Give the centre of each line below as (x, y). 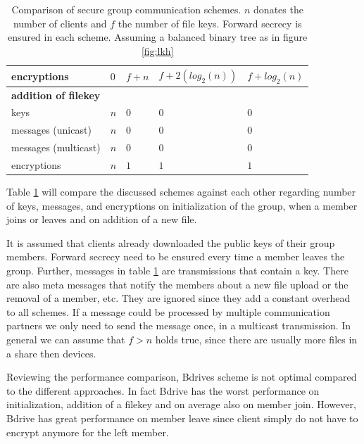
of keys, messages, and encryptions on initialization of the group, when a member (182, 205)
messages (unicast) (51, 130)
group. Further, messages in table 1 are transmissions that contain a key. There (177, 271)
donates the (278, 9)
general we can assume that (66, 340)
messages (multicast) (56, 147)
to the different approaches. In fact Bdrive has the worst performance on (163, 390)
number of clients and (60, 23)
